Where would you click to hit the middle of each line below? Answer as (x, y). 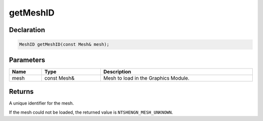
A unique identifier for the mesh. (41, 103)
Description (117, 71)
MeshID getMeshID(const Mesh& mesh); (64, 44)
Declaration (27, 30)
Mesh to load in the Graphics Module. (146, 78)
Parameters (27, 60)
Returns (21, 92)
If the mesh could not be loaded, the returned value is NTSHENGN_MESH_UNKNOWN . (91, 112)
